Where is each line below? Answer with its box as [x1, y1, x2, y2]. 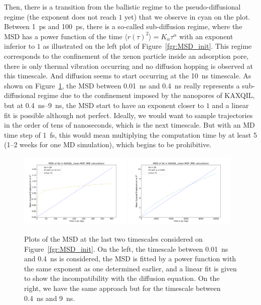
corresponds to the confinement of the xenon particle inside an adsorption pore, [4, 50, 249, 61]
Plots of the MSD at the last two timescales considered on [24, 234, 203, 244]
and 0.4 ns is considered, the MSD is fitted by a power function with [24, 253, 236, 264]
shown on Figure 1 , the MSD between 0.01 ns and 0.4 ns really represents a [4, 80, 240, 90]
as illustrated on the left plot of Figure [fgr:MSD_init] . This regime [43, 41, 252, 51]
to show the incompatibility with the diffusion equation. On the [24, 273, 220, 283]
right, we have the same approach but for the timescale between [24, 283, 221, 293]
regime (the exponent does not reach [4, 11, 116, 22]
